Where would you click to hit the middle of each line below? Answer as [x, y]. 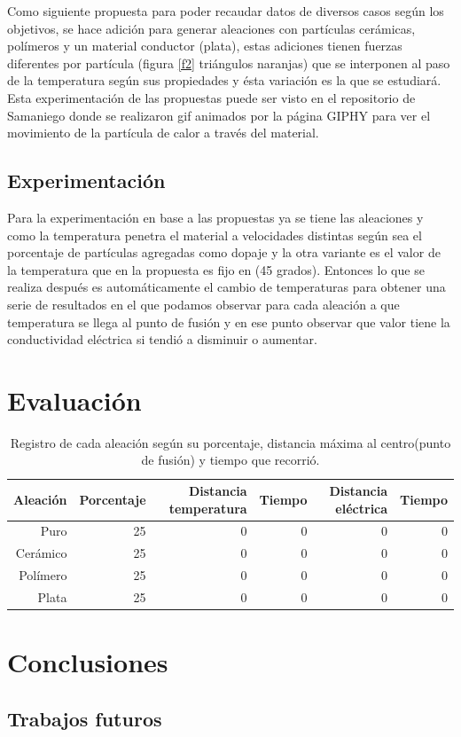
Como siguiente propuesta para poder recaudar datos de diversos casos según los [226, 11]
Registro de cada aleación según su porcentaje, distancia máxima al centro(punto [230, 442]
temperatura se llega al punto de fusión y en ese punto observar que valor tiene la [229, 321]
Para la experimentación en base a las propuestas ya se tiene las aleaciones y [215, 217]
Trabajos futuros [85, 718]
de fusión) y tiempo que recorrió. [230, 460]
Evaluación [74, 400]
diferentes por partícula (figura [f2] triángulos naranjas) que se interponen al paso [229, 63]
